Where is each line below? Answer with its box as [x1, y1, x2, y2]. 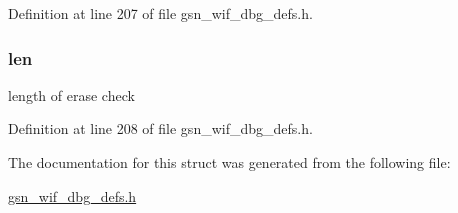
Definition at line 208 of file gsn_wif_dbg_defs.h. [8, 118, 313, 139]
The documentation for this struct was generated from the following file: [8, 152, 451, 172]
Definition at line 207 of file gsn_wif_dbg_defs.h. [8, 3, 313, 23]
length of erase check [8, 84, 135, 105]
